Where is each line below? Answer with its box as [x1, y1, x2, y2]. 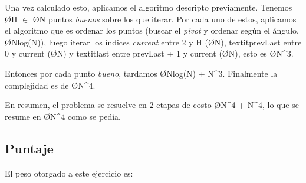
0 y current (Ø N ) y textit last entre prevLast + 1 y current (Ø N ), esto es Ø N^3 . [5, 47, 294, 60]
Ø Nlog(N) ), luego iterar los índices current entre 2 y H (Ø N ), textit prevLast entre [5, 35, 302, 48]
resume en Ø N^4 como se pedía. [5, 110, 121, 122]
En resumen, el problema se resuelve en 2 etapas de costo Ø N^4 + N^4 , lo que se [5, 99, 299, 111]
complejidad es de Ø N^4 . [5, 79, 96, 91]
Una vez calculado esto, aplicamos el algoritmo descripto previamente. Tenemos [5, 1, 292, 13]
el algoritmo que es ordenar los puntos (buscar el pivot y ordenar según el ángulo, [5, 24, 299, 37]
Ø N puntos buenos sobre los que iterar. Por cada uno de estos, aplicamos [32, 12, 297, 25]
